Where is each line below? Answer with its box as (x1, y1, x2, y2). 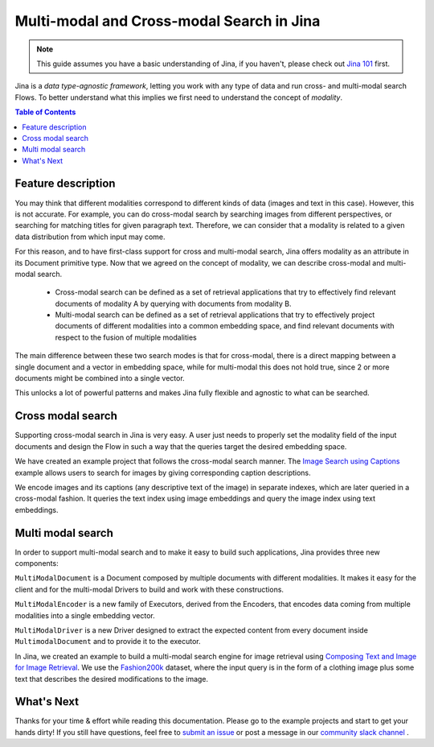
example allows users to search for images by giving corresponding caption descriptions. (14, 468, 311, 477)
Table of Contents (14, 107, 76, 117)
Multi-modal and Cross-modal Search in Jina (14, 12, 321, 30)
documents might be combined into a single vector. (14, 373, 185, 383)
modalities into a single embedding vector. (14, 610, 156, 620)
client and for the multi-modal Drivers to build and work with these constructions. (14, 584, 285, 594)
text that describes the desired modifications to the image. (14, 674, 209, 683)
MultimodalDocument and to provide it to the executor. (14, 637, 201, 646)
